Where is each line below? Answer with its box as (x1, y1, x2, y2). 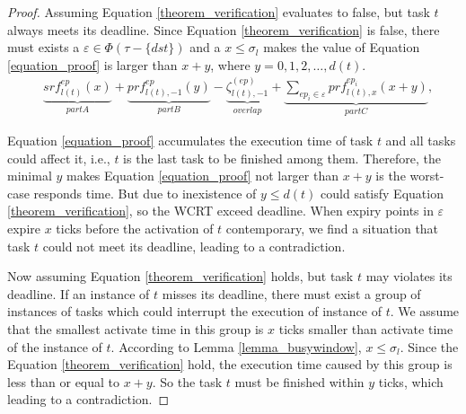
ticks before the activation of (56, 218, 214, 237)
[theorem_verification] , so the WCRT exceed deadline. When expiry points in (7, 201, 434, 220)
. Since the (400, 337, 459, 356)
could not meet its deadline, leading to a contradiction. (42, 236, 346, 255)
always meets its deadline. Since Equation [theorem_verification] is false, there (7, 20, 440, 39)
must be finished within (234, 372, 365, 391)
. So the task (152, 372, 223, 391)
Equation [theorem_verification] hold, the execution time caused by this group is (7, 355, 453, 374)
